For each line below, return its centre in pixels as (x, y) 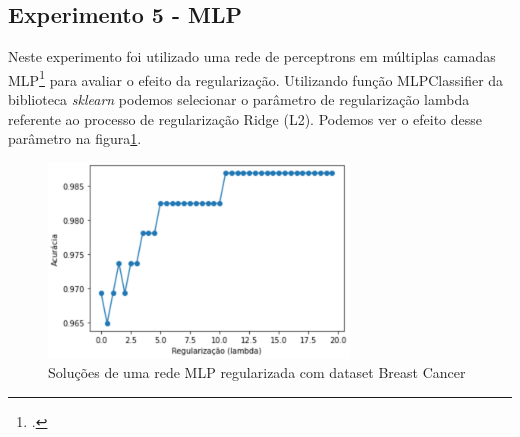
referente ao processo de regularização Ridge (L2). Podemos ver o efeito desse (245, 118)
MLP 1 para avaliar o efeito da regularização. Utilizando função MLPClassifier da (256, 78)
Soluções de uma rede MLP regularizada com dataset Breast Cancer (257, 372)
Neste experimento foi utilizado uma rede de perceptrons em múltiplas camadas (252, 56)
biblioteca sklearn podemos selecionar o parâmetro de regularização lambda (239, 99)
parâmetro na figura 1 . (75, 138)
